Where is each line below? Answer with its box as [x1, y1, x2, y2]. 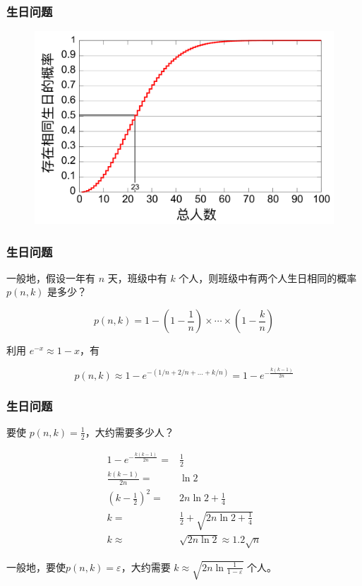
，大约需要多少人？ [85, 424, 174, 439]
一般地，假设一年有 [6, 270, 95, 285]
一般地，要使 [6, 559, 66, 574]
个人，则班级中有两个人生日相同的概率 [179, 270, 357, 285]
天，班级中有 [107, 270, 167, 285]
